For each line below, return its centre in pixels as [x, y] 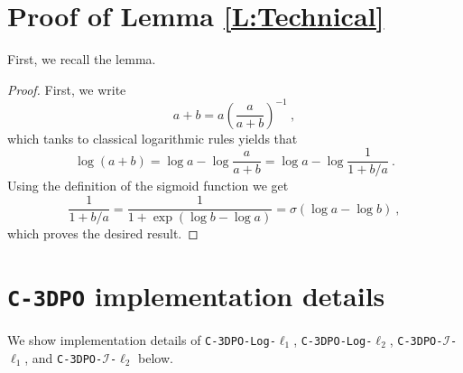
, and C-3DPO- [64, 357]
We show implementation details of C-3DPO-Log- [142, 339]
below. [156, 357]
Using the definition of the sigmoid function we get [148, 186]
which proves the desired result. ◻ [103, 233]
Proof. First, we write [67, 89]
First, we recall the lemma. [82, 59]
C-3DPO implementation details [196, 295]
